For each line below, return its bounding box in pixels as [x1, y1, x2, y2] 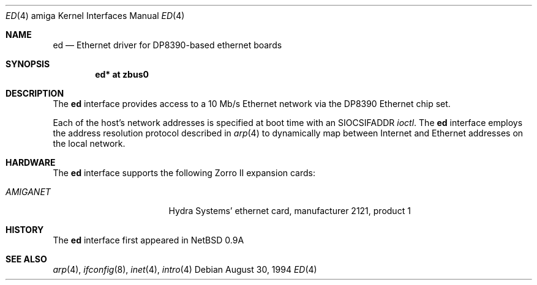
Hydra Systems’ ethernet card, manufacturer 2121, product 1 [168, 205, 411, 216]
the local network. [53, 138, 126, 149]
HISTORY [6, 224, 44, 235]
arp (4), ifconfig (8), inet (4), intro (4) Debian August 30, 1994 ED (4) [53, 264, 317, 275]
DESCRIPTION [6, 88, 64, 98]
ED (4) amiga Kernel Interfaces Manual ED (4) [6, 10, 185, 21]
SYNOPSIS [6, 59, 50, 69]
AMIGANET [6, 187, 51, 197]
